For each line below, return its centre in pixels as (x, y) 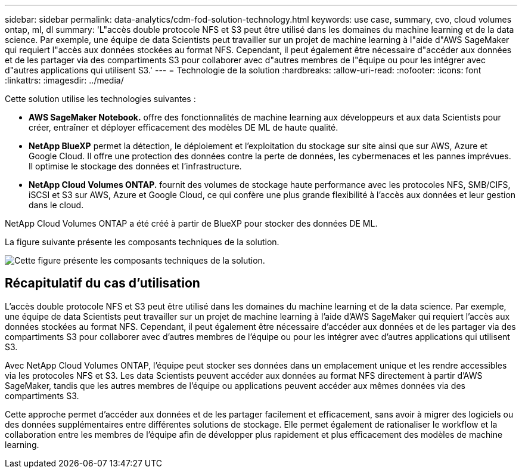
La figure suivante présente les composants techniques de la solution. (142, 242)
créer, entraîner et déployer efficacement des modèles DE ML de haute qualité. (184, 127)
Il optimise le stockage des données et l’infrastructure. (135, 166)
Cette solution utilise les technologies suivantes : (100, 99)
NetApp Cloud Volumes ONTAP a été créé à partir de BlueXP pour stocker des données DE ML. (191, 223)
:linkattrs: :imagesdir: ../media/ (64, 80)
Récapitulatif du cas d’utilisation (102, 283)
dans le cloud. (56, 205)
